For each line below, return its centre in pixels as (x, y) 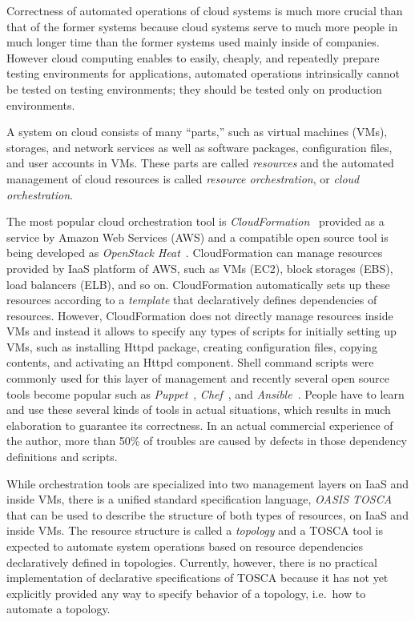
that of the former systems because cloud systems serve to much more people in (202, 26)
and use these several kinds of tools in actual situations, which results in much (199, 409)
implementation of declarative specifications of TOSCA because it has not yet (197, 578)
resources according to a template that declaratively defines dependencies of (192, 300)
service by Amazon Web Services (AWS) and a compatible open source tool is (197, 237)
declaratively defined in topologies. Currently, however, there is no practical (192, 562)
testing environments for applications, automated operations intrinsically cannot (203, 73)
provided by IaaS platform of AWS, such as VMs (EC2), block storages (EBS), (200, 268)
